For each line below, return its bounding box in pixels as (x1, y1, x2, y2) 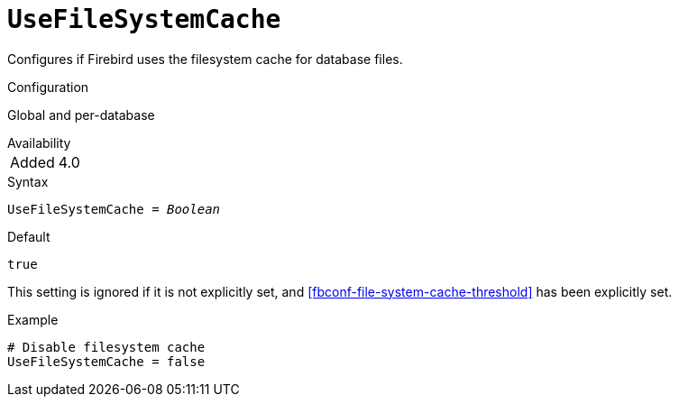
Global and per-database (7, 106, 155, 123)
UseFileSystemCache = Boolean (7, 201, 221, 216)
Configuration (7, 78, 89, 95)
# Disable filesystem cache (7, 339, 206, 354)
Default (7, 228, 50, 244)
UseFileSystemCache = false (7, 353, 206, 369)
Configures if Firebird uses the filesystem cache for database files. (7, 50, 403, 67)
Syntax (7, 173, 49, 189)
